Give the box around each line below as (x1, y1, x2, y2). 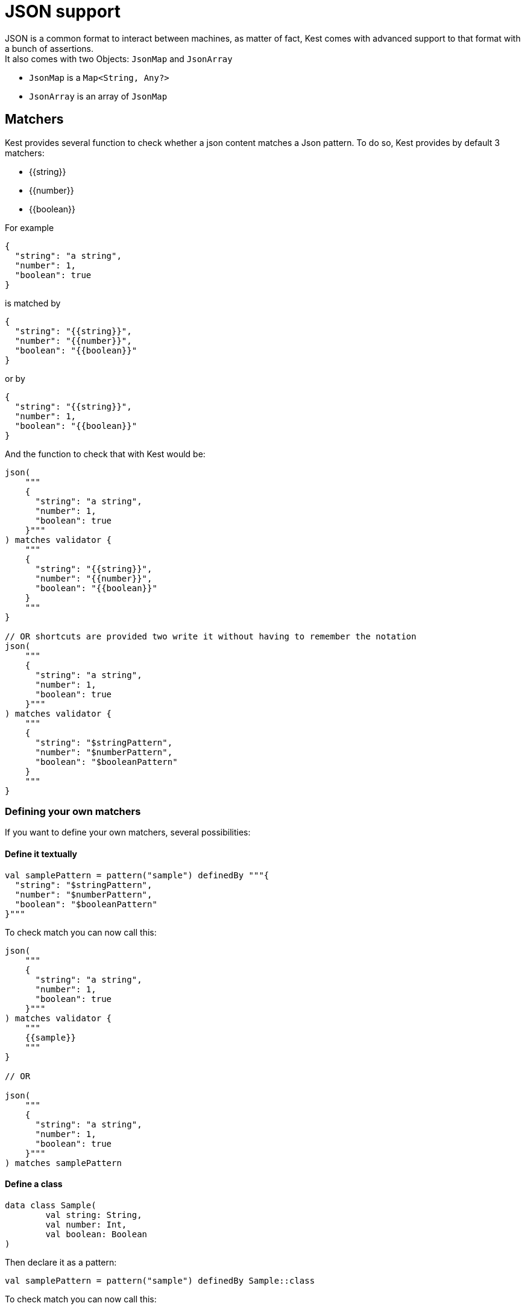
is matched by (5, 297, 61, 308)
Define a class (5, 1179, 63, 1190)
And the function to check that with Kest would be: (5, 448, 206, 459)
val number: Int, (45, 1219, 127, 1229)
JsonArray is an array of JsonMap (29, 90, 168, 101)
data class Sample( (5, 1200, 96, 1210)
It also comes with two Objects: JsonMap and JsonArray (5, 53, 233, 64)
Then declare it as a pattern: (5, 1257, 117, 1267)
